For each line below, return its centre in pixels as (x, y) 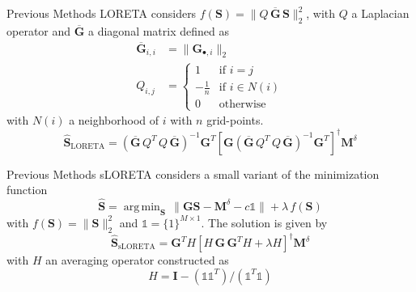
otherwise (242, 105)
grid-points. (235, 120)
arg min (142, 207)
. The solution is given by (264, 222)
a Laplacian (380, 13)
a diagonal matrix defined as (159, 30)
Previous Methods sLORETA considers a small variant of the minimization (193, 174)
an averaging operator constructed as (137, 260)
